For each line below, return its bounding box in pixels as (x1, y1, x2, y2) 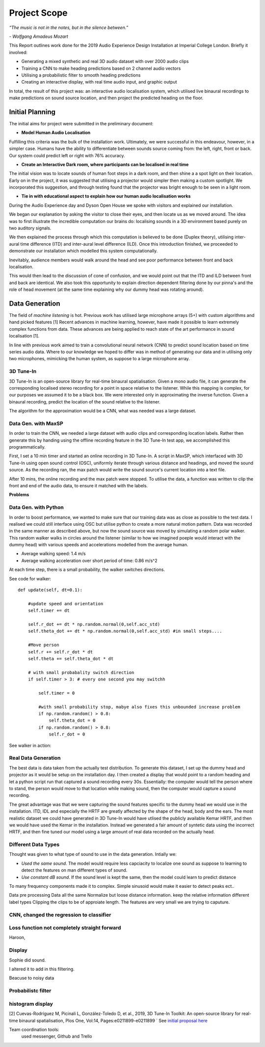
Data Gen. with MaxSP (9, 420, 63, 427)
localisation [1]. (9, 333, 40, 339)
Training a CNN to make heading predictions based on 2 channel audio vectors (21, 65, 181, 71)
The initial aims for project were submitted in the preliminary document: (9, 120, 154, 126)
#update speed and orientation (27, 601, 104, 606)
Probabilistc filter (9, 988, 52, 994)
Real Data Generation (9, 755, 61, 762)
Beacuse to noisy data (9, 975, 54, 981)
